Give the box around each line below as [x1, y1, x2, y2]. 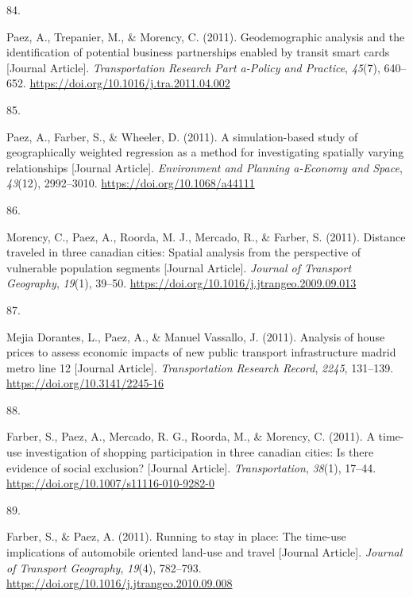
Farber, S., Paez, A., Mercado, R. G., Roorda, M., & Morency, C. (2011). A [6, 428, 375, 445]
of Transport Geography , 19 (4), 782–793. [6, 559, 202, 576]
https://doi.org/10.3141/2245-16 [6, 375, 164, 391]
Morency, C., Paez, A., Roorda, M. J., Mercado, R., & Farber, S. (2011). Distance [6, 228, 406, 245]
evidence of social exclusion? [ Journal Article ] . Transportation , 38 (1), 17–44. [6, 459, 376, 476]
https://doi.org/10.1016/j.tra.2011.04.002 [29, 75, 230, 91]
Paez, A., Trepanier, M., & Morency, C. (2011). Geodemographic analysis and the [6, 28, 405, 44]
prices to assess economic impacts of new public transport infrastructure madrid [6, 344, 396, 360]
